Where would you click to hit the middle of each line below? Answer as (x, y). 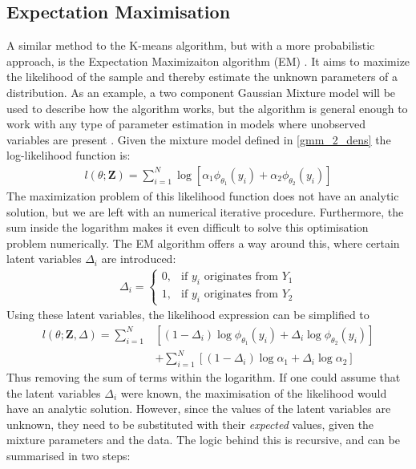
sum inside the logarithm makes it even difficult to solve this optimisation (188, 227)
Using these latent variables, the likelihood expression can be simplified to (188, 315)
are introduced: (139, 259)
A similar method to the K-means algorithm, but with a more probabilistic (191, 45)
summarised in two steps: (69, 456)
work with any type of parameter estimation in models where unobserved (186, 124)
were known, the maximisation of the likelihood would (254, 392)
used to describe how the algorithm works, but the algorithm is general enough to (207, 108)
